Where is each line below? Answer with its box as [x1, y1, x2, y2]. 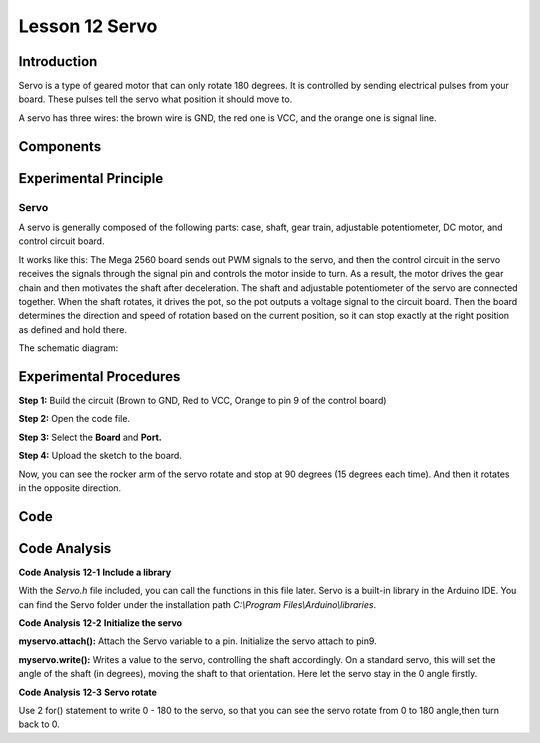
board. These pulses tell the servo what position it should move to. [18, 93, 293, 105]
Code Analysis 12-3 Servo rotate [18, 686, 157, 698]
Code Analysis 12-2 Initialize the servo [18, 617, 183, 629]
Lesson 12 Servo [18, 15, 158, 37]
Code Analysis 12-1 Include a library [18, 566, 172, 578]
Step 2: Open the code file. [18, 413, 130, 425]
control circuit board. [18, 235, 105, 247]
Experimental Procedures [18, 368, 181, 385]
